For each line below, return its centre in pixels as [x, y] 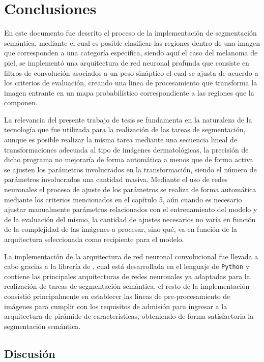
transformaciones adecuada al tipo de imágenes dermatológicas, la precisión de [126, 149]
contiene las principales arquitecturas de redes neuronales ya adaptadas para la [127, 276]
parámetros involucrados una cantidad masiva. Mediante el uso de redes [116, 179]
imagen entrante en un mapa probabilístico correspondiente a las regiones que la [129, 92]
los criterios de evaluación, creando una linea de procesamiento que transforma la [131, 83]
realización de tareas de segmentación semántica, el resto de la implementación [127, 286]
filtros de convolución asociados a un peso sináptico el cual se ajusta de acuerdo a [131, 72]
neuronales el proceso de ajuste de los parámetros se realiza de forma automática [130, 189]
